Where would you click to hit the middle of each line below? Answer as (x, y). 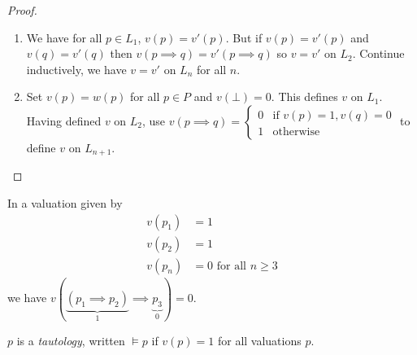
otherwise (296, 131)
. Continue (378, 53)
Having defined (64, 120)
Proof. (22, 10)
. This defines (304, 96)
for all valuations (259, 340)
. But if (244, 37)
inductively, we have (76, 69)
